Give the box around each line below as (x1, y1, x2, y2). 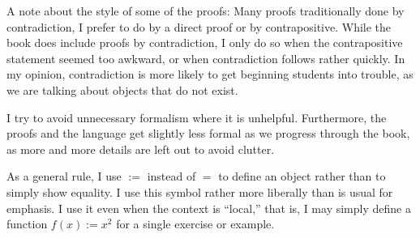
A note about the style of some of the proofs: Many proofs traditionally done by (6, 2, 405, 19)
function (6, 215, 48, 232)
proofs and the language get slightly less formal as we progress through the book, (6, 125, 410, 142)
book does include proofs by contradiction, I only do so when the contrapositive (6, 34, 403, 51)
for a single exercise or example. (116, 215, 275, 232)
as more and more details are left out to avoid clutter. (6, 140, 275, 157)
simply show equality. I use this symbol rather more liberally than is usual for (6, 183, 393, 200)
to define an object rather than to (218, 168, 386, 185)
